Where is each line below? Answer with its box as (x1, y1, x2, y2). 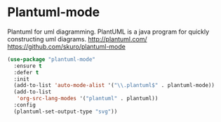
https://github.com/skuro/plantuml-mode (7, 42, 126, 50)
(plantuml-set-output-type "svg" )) (13, 108, 118, 115)
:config (13, 102, 36, 109)
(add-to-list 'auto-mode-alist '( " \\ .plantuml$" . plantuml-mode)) (13, 82, 215, 89)
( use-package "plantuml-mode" (7, 55, 96, 63)
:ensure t (13, 62, 42, 69)
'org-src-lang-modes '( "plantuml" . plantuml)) (16, 95, 159, 102)
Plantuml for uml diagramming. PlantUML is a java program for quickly (7, 27, 210, 36)
